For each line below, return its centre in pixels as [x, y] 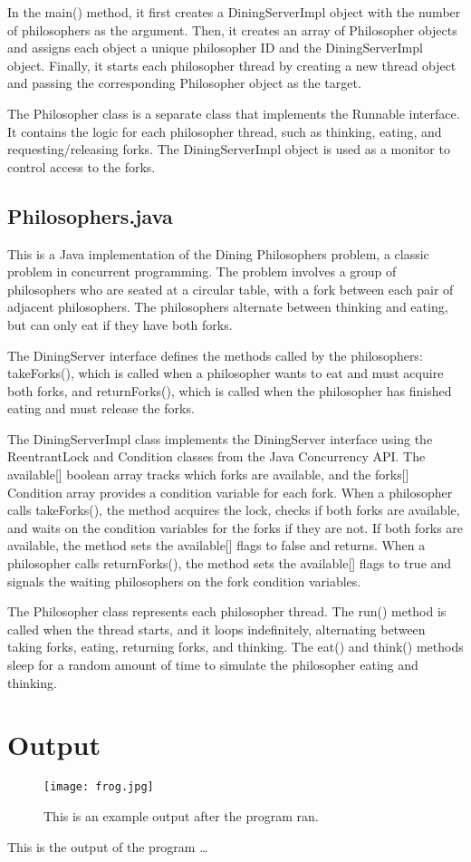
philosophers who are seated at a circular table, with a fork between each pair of [231, 289]
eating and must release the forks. [101, 408]
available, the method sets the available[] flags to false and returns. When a [216, 545]
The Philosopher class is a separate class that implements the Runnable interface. [234, 113]
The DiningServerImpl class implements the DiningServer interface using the [220, 438]
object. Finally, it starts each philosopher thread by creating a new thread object [232, 65]
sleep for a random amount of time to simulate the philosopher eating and [213, 665]
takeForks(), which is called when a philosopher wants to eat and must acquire [226, 373]
